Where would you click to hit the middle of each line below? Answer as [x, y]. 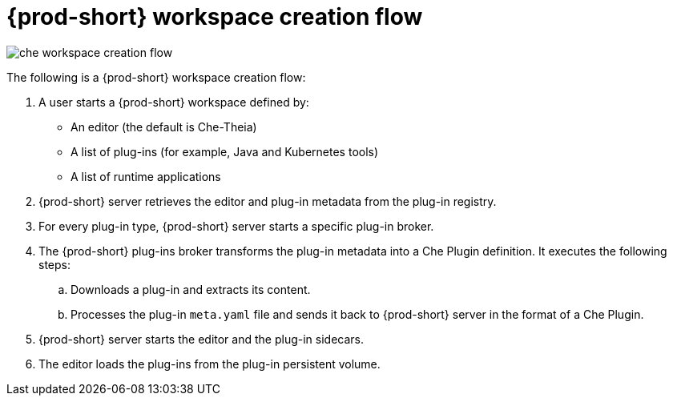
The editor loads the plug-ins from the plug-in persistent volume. [210, 364]
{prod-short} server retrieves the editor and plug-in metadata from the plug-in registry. [268, 201]
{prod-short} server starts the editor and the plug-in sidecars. [201, 339]
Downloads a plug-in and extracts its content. [191, 289]
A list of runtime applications [146, 176]
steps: [54, 264]
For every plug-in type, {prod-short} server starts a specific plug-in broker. [236, 226]
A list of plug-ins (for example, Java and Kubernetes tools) [225, 151]
